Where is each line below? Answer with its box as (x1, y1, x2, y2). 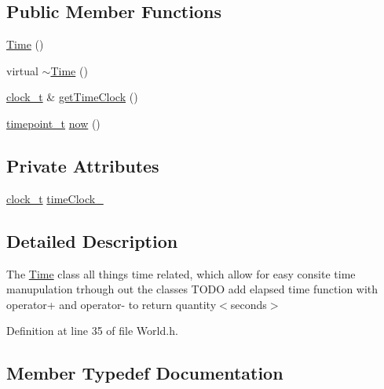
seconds (230, 296, 267, 312)
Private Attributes (6, 153, 159, 177)
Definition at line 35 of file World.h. (6, 322, 178, 339)
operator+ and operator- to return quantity (6, 296, 217, 312)
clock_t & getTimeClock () (6, 89, 138, 105)
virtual (6, 62, 38, 78)
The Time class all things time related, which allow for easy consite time (6, 265, 356, 282)
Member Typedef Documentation (6, 361, 283, 385)
